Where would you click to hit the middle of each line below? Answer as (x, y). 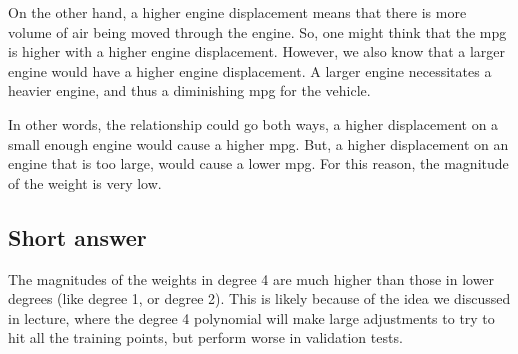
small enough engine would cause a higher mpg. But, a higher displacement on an (258, 143)
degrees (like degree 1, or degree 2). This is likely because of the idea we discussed (259, 298)
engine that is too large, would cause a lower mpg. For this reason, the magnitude (258, 163)
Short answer (77, 236)
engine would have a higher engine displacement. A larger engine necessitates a (250, 70)
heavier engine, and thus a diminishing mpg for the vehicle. (189, 90)
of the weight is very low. (85, 182)
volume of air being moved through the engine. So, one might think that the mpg (257, 31)
